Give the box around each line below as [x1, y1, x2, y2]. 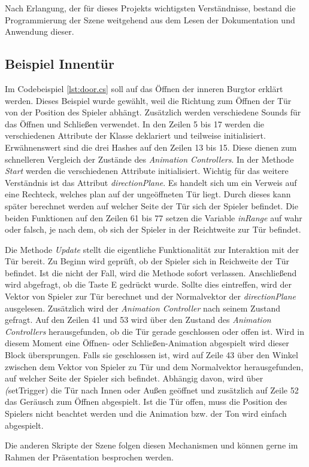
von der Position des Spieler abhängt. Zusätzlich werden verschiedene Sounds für [5, 106, 301, 118]
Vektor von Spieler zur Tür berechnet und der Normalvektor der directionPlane [5, 290, 296, 303]
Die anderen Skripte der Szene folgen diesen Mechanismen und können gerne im [5, 439, 298, 451]
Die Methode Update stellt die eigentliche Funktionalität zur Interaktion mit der [5, 243, 299, 255]
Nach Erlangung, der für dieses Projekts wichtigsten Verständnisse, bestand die [5, 2, 296, 14]
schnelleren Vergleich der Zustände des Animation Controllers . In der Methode [5, 152, 294, 165]
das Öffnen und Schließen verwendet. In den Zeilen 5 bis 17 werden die [5, 117, 265, 130]
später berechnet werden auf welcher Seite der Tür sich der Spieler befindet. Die [5, 199, 298, 212]
